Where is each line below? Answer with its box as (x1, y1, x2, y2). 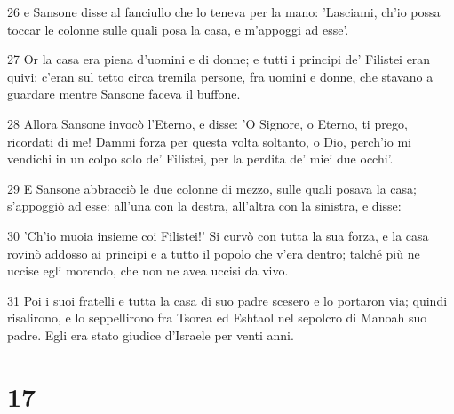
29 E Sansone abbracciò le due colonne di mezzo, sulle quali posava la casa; (7, 179, 417, 197)
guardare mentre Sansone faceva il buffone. (7, 84, 241, 103)
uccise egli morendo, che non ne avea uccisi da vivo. (7, 261, 289, 280)
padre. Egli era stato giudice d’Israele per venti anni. (7, 325, 294, 344)
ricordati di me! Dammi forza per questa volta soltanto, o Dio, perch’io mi (7, 131, 411, 150)
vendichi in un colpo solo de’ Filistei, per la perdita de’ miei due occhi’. (7, 149, 394, 168)
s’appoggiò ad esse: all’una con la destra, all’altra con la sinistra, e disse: (7, 196, 402, 215)
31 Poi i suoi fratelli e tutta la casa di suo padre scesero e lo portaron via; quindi (7, 291, 448, 309)
